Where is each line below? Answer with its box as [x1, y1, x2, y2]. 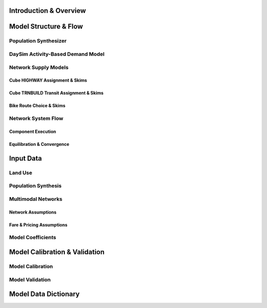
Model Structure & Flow [9, 22, 84, 31]
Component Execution [9, 129, 56, 134]
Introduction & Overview [9, 6, 86, 15]
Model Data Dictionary [9, 290, 80, 299]
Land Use [9, 169, 33, 176]
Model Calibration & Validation [9, 248, 105, 256]
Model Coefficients [9, 234, 56, 241]
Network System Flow [9, 115, 64, 122]
